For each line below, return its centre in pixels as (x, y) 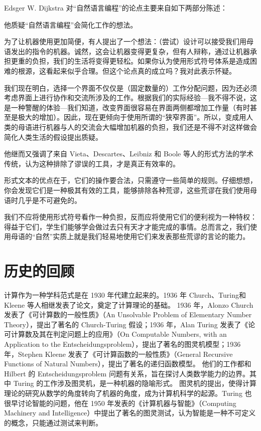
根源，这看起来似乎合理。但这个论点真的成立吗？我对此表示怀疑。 (127, 70)
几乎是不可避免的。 (49, 200)
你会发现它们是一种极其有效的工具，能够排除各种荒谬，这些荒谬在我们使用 (127, 190)
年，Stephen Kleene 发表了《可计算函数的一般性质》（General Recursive (118, 354)
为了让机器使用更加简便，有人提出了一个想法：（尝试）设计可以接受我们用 (125, 41)
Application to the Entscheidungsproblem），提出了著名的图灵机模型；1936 (122, 344)
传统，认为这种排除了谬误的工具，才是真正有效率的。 (92, 163)
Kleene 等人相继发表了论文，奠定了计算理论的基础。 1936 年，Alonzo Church (129, 304)
